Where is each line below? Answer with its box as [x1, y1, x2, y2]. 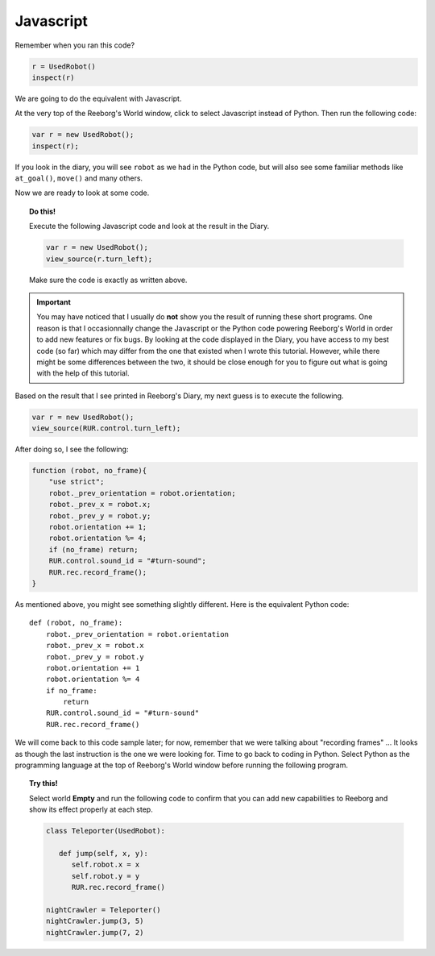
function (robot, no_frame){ [31, 466, 147, 476]
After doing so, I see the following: [14, 444, 129, 455]
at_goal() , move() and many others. [14, 173, 143, 183]
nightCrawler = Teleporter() [45, 905, 161, 914]
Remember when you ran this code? [14, 40, 135, 50]
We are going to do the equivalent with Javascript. [14, 94, 182, 103]
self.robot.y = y [71, 871, 140, 880]
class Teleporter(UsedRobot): [45, 826, 165, 836]
